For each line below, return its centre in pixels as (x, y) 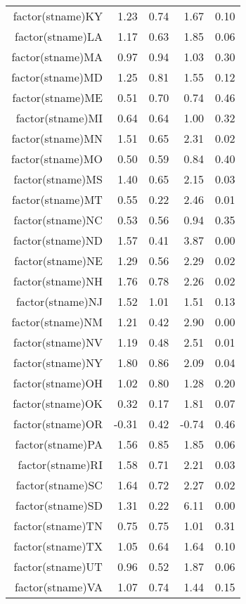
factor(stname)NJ (59, 301)
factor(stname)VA (58, 587)
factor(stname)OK (58, 403)
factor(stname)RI (60, 464)
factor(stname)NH (58, 281)
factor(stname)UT (58, 566)
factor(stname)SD (59, 505)
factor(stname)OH (58, 383)
